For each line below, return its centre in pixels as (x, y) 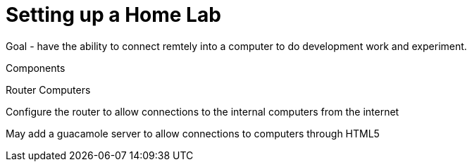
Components (36, 68)
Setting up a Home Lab (113, 15)
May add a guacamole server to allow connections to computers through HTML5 (193, 133)
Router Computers (48, 89)
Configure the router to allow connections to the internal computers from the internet (203, 111)
